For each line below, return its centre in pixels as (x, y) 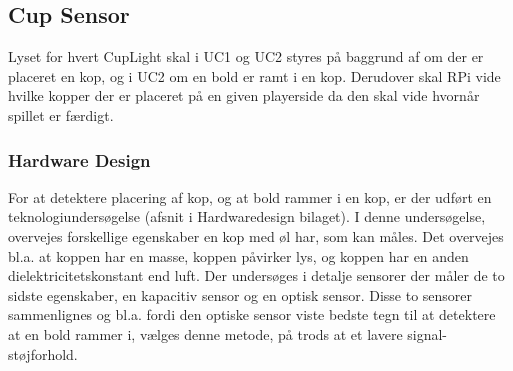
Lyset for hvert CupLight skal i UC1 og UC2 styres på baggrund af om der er (246, 56)
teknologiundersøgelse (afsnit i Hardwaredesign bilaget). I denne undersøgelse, (247, 216)
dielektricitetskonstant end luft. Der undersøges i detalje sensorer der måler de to (256, 275)
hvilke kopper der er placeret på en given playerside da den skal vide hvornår (244, 95)
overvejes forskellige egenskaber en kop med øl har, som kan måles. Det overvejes (256, 235)
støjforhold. (43, 353)
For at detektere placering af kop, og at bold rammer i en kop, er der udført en (250, 196)
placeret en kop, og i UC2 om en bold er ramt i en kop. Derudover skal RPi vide (254, 75)
